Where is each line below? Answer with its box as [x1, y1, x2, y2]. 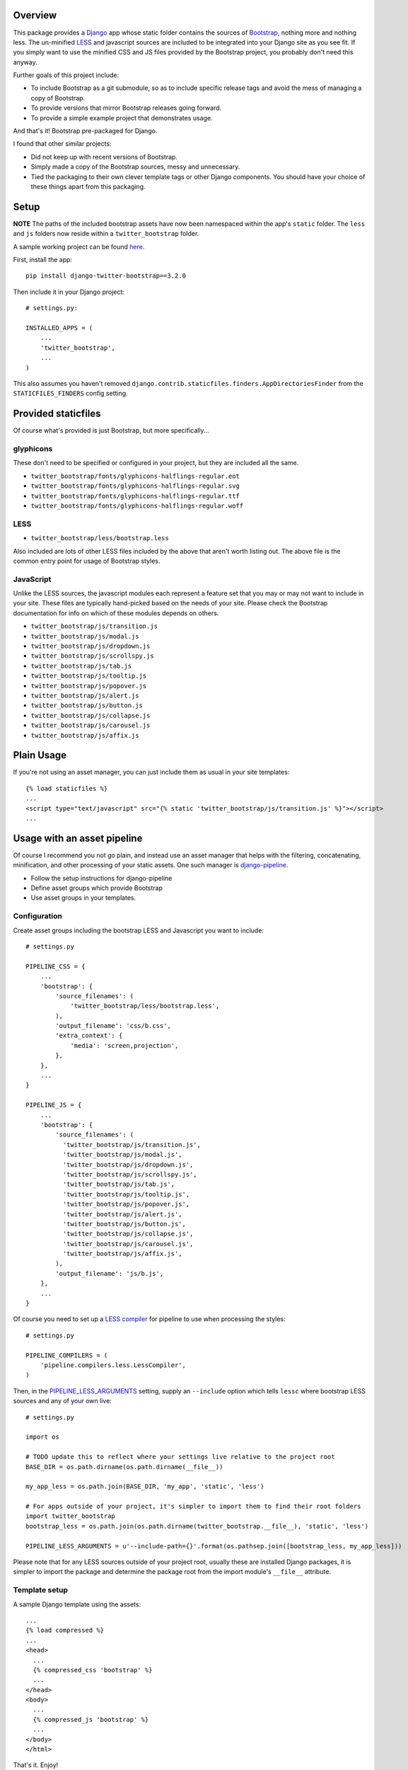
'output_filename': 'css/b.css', [55, 1022, 171, 1030]
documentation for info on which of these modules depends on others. [13, 609, 219, 617]
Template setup [13, 1585, 69, 1595]
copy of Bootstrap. [30, 93, 86, 102]
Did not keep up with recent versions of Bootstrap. [30, 152, 178, 161]
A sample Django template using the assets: [13, 1600, 141, 1609]
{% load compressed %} [25, 1626, 105, 1635]
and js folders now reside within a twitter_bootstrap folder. [13, 229, 199, 238]
